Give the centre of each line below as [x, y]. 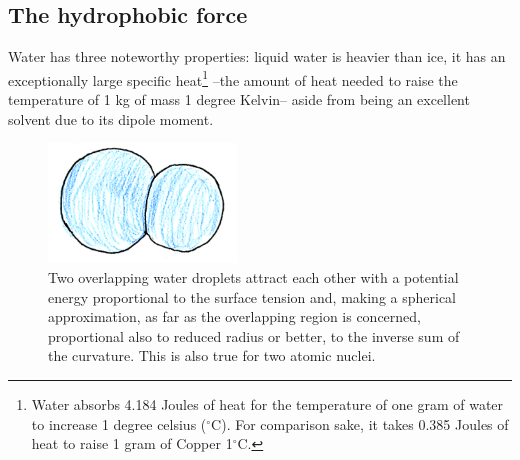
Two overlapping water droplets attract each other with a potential [253, 277]
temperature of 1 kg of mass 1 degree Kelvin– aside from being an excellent [239, 99]
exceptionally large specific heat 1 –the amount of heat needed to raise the [233, 78]
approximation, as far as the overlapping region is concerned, [235, 316]
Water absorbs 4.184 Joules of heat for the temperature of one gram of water [267, 404]
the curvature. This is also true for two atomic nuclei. [212, 355]
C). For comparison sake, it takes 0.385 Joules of [360, 423]
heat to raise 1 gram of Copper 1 [132, 443]
